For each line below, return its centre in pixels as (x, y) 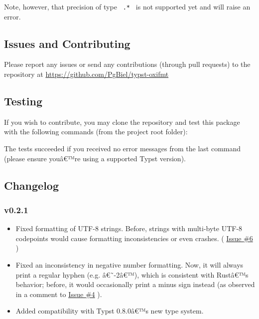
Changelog (32, 185)
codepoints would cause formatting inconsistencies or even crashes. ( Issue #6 (134, 238)
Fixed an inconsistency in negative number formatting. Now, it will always (129, 265)
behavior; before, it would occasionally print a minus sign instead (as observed (135, 284)
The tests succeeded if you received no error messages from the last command (123, 149)
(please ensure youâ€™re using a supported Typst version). (95, 158)
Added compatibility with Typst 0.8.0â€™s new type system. (110, 311)
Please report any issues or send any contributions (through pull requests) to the (127, 64)
